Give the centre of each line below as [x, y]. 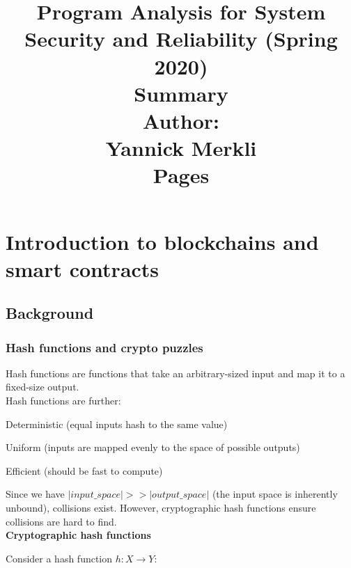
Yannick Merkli [181, 148]
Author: [181, 120]
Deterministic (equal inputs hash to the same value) [117, 424]
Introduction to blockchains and [162, 241]
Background [50, 313]
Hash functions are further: [63, 401]
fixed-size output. [42, 387]
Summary [181, 93]
